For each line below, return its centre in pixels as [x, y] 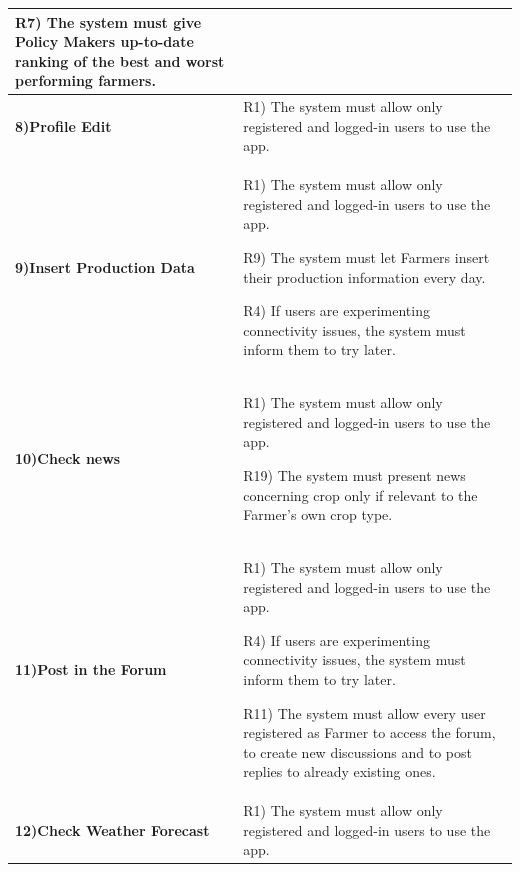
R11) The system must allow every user [364, 712]
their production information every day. [364, 276]
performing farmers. [85, 80]
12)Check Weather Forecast [112, 829]
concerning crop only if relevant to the [360, 494]
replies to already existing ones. [339, 771]
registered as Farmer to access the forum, [369, 732]
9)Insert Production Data [105, 266]
